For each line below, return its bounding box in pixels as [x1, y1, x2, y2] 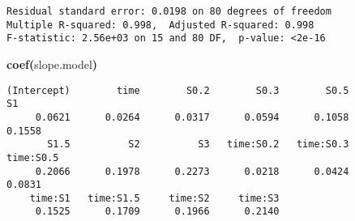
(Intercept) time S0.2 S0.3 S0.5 [6, 84, 349, 96]
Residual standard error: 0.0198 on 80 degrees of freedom [6, 6, 331, 17]
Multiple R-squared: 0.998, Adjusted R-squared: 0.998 [6, 19, 314, 31]
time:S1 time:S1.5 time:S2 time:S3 [29, 192, 280, 204]
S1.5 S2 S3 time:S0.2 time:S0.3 [47, 138, 349, 151]
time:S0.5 [6, 151, 59, 164]
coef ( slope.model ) [6, 55, 98, 72]
